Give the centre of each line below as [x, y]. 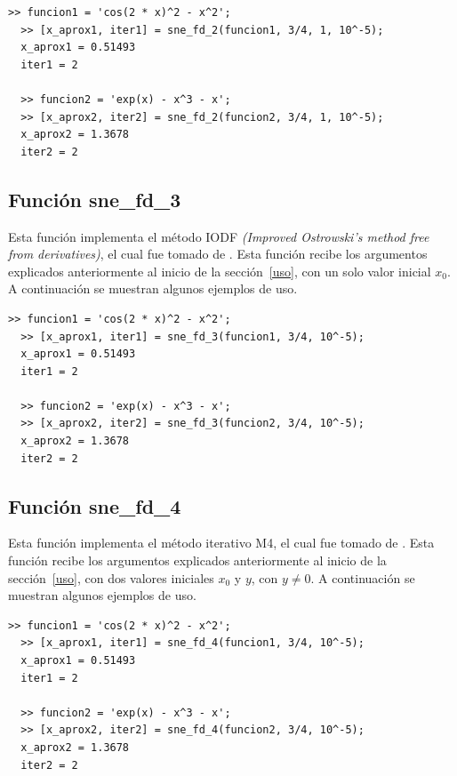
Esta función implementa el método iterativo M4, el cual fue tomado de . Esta [221, 543]
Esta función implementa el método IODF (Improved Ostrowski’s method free [219, 236]
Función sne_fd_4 [95, 505]
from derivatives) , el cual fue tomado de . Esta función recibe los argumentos [218, 254]
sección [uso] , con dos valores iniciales [111, 577]
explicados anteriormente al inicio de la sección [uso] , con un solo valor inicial [220, 271]
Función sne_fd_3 [95, 199]
